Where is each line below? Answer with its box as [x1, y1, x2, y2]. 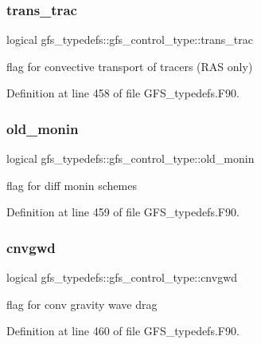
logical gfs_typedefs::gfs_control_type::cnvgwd [6, 269, 238, 286]
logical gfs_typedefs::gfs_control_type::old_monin [6, 150, 255, 167]
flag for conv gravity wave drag [6, 295, 158, 312]
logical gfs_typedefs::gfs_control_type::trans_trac [6, 31, 254, 48]
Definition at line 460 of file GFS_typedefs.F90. [6, 322, 240, 339]
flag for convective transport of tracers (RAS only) [6, 57, 253, 74]
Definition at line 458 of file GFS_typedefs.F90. [6, 85, 240, 101]
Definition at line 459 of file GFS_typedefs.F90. [6, 204, 240, 220]
